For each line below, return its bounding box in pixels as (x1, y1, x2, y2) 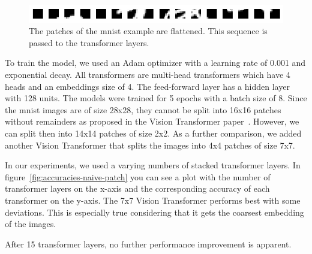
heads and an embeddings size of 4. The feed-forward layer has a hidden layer (5, 80, 290, 92)
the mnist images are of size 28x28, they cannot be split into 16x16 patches (5, 103, 281, 116)
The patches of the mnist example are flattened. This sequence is (29, 25, 268, 37)
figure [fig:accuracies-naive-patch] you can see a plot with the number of (5, 170, 271, 183)
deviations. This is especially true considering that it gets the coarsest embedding (5, 205, 304, 218)
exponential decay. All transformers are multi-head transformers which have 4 (5, 68, 290, 81)
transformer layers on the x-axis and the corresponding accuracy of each (5, 182, 270, 195)
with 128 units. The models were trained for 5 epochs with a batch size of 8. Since (5, 92, 307, 104)
